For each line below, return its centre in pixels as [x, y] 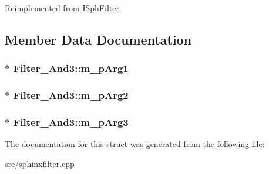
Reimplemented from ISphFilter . [63, 8]
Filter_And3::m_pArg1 [71, 68]
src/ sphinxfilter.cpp [40, 163]
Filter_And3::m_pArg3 [71, 122]
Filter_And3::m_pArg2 [71, 95]
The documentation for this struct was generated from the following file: [135, 144]
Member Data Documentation [98, 39]
